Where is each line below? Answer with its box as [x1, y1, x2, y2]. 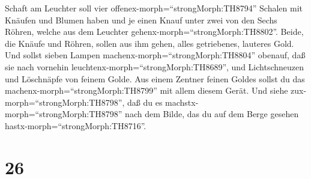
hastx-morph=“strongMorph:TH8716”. [5, 119, 146, 132]
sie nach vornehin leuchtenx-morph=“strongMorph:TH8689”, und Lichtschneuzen [5, 60, 304, 73]
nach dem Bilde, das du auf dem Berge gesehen [125, 108, 299, 120]
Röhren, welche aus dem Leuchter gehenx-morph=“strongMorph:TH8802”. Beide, [5, 25, 304, 38]
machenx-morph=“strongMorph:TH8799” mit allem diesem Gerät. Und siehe [5, 84, 288, 97]
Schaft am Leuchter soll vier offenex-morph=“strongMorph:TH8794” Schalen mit [5, 2, 303, 14]
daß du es [127, 96, 163, 108]
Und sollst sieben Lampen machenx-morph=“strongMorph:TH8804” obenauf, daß [5, 49, 306, 61]
